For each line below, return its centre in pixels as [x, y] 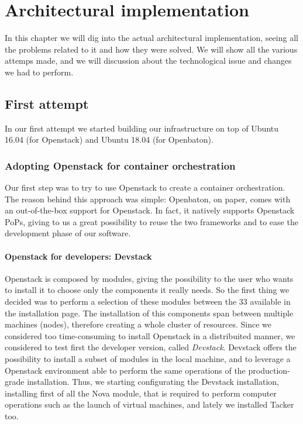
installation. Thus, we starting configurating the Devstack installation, [153, 382]
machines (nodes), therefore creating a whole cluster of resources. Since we [138, 324]
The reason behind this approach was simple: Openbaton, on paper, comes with [148, 199]
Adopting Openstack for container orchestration [120, 165]
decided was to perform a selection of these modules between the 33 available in [148, 301]
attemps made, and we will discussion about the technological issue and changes [148, 61]
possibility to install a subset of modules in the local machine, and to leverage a [148, 359]
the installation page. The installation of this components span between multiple [149, 313]
